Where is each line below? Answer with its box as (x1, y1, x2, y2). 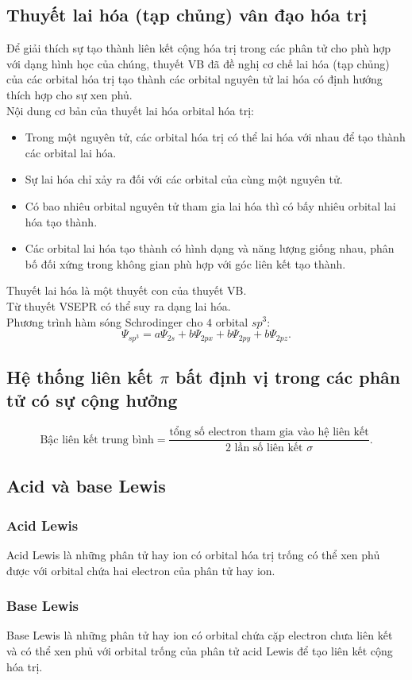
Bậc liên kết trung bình (40, 434, 154, 446)
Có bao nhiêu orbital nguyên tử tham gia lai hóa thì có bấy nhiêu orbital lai (25, 197, 396, 214)
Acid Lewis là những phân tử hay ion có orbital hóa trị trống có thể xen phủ (6, 547, 380, 563)
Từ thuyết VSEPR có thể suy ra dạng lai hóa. (6, 297, 231, 314)
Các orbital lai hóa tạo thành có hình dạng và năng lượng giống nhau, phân (25, 240, 395, 257)
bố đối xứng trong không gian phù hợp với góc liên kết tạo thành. (25, 255, 346, 272)
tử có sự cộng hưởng (6, 388, 178, 412)
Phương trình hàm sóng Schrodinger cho (6, 313, 203, 330)
